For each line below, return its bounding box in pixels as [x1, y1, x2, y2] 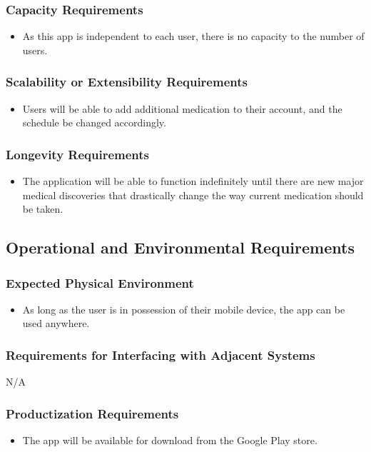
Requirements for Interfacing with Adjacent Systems [6, 346, 315, 363]
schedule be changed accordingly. [22, 115, 166, 130]
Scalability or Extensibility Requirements [6, 73, 248, 91]
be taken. [22, 201, 63, 216]
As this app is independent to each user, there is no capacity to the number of [22, 29, 365, 44]
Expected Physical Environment [6, 273, 194, 291]
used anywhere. [22, 316, 90, 331]
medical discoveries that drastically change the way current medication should [22, 187, 364, 202]
